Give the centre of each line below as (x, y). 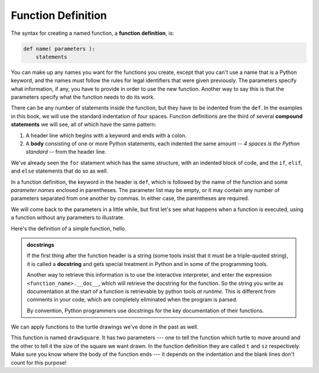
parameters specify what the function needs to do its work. (83, 97)
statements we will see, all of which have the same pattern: (84, 125)
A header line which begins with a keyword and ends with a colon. (106, 135)
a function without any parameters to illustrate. (68, 218)
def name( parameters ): (59, 48)
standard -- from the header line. (66, 152)
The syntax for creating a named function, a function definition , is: (92, 33)
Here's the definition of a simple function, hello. (69, 228)
